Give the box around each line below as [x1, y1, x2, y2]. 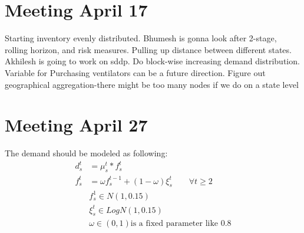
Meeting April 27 [5, 113, 148, 137]
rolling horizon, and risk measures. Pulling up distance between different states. [5, 43, 292, 55]
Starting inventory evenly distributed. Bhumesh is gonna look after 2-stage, [5, 32, 277, 44]
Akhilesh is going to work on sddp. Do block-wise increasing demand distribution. [5, 55, 300, 67]
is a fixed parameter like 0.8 [130, 219, 232, 228]
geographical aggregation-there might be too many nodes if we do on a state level [5, 78, 299, 90]
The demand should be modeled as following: [5, 147, 168, 159]
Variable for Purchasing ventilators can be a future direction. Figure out [5, 66, 266, 78]
